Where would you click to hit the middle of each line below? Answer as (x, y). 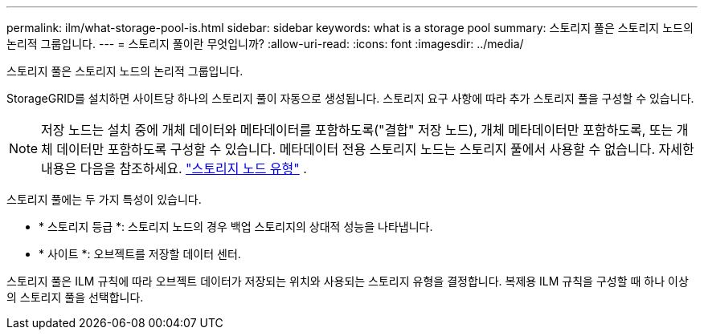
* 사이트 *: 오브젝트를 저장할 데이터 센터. (140, 254)
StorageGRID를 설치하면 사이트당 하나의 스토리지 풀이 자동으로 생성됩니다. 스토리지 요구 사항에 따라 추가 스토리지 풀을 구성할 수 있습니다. (350, 98)
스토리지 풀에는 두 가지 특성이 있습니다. (104, 199)
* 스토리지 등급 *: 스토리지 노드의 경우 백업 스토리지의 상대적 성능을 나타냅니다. (236, 227)
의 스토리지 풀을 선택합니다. (75, 297)
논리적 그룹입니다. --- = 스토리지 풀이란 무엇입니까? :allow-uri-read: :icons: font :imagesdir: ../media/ (265, 44)
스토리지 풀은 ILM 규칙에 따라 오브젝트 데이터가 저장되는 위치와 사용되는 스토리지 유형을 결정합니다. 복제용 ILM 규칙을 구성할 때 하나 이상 (348, 281)
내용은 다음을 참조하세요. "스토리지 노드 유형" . (174, 168)
